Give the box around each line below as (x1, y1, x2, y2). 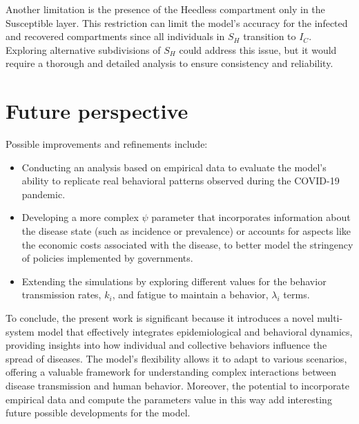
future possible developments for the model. (6, 405, 191, 420)
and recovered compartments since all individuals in (6, 29, 225, 44)
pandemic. (21, 186, 66, 201)
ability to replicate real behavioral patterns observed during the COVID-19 (21, 173, 340, 188)
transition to (243, 29, 296, 44)
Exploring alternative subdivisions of (6, 42, 161, 57)
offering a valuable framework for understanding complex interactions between (6, 365, 337, 379)
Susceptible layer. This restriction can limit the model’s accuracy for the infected (6, 15, 348, 30)
